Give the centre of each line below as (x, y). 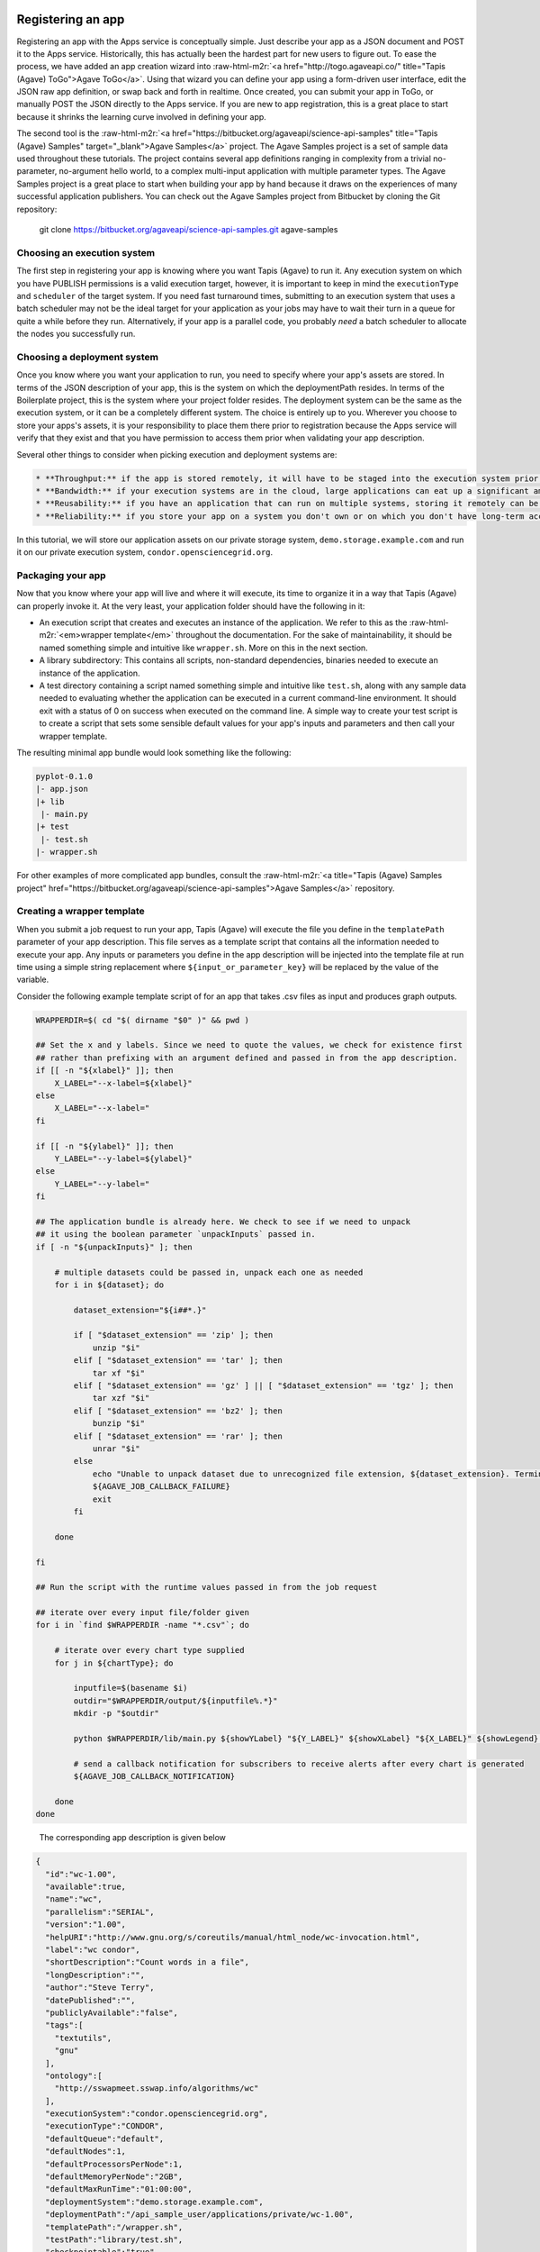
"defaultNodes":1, (85, 2152)
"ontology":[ (74, 2075)
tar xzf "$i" (121, 1398)
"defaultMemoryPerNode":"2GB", (114, 2177)
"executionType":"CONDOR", (105, 2126)
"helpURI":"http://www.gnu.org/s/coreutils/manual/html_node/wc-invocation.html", (233, 1937)
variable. (33, 980)
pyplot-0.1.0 (64, 776)
